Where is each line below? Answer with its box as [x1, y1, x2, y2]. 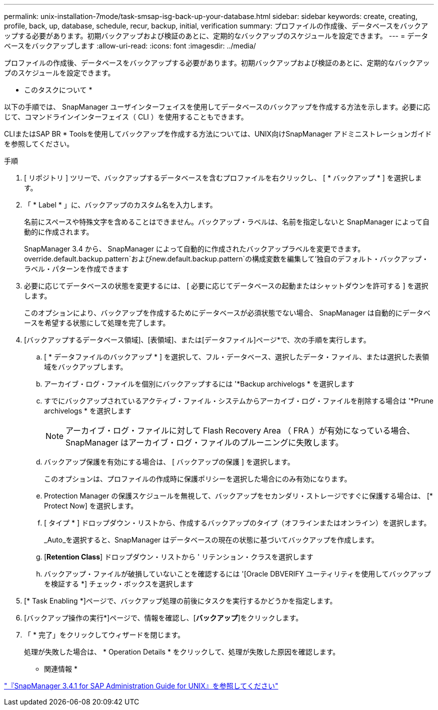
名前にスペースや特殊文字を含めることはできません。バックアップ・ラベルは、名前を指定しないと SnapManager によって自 [24, 217, 429, 226]
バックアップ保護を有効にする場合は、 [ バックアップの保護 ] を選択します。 [44, 457, 294, 466]
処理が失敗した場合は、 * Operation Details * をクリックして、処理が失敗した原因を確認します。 [24, 647, 340, 656]
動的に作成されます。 [24, 227, 93, 236]
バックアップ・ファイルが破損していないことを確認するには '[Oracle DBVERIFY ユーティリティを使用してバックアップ [44, 569, 431, 578]
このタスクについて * [24, 85, 92, 94]
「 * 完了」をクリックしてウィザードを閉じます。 [24, 630, 185, 639]
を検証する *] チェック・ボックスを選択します [44, 579, 194, 588]
